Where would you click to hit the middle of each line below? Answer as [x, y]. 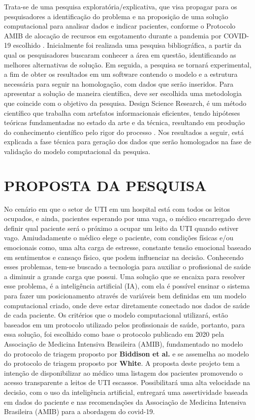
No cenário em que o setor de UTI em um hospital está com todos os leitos [117, 209]
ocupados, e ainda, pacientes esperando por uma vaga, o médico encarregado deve [127, 218]
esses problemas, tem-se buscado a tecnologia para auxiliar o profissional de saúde [127, 267]
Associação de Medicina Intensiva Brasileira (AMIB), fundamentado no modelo [124, 343]
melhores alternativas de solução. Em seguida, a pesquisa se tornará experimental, [128, 64]
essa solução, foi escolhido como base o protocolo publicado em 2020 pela [114, 334]
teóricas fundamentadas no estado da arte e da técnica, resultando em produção [125, 122]
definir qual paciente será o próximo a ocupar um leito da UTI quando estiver [121, 228]
